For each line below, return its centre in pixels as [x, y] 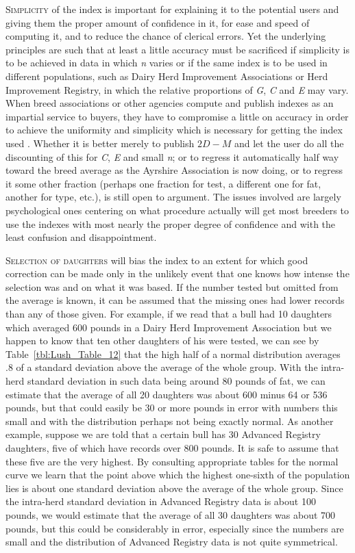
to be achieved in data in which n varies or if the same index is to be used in [167, 63]
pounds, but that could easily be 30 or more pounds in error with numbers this [172, 408]
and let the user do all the [289, 143]
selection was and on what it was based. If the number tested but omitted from [172, 286]
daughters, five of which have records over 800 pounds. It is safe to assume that [172, 448]
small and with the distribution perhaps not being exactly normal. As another [170, 421]
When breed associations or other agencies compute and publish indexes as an [170, 103]
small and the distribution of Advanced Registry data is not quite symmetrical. [172, 542]
